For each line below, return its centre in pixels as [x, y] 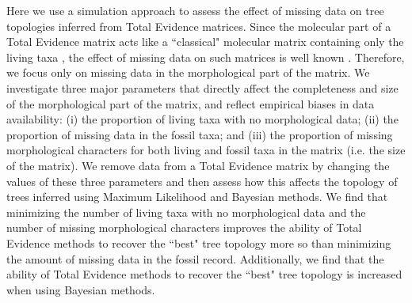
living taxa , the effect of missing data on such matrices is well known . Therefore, [206, 57]
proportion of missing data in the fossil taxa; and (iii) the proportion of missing [200, 134]
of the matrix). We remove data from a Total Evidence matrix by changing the [198, 165]
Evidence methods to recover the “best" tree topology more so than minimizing [199, 242]
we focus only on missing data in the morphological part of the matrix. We [188, 72]
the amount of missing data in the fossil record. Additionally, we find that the [195, 258]
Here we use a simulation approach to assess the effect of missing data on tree [195, 10]
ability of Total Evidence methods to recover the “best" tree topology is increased [204, 274]
